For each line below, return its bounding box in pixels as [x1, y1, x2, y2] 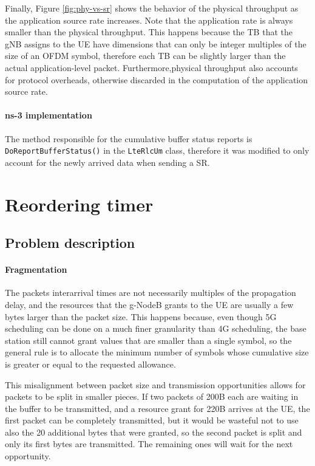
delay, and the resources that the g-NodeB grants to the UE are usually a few [5, 298, 294, 310]
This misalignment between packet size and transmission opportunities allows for [5, 378, 306, 391]
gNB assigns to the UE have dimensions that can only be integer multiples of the [5, 37, 307, 50]
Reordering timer [5, 191, 154, 216]
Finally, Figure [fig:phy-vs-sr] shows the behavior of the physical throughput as [5, 2, 299, 14]
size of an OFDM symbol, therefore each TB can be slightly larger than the [5, 49, 286, 62]
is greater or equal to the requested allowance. [5, 357, 176, 370]
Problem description [5, 233, 135, 252]
